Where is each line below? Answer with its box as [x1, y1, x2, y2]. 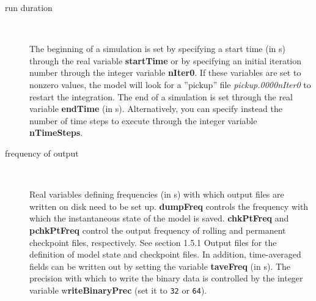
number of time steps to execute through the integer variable [29, 114, 257, 127]
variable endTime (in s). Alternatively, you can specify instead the [29, 102, 283, 115]
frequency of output [5, 146, 79, 159]
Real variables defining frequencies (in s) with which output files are [29, 188, 284, 201]
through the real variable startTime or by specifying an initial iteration [29, 54, 302, 67]
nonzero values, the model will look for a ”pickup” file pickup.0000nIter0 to [29, 78, 311, 91]
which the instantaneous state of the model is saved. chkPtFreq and [29, 212, 289, 225]
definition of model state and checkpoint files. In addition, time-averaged [29, 248, 301, 261]
